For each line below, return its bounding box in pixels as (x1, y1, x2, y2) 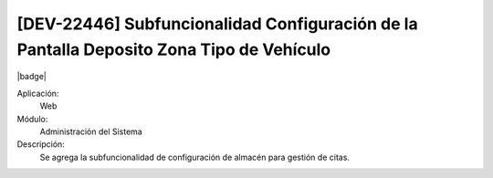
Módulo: (16, 113, 48, 124)
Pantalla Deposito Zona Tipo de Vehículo (16, 39, 331, 59)
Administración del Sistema (39, 126, 143, 137)
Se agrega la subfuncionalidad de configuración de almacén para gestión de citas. (39, 152, 351, 162)
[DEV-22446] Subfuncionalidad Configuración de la (16, 14, 419, 34)
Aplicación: (16, 88, 59, 99)
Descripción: (16, 139, 66, 150)
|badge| (16, 71, 47, 82)
